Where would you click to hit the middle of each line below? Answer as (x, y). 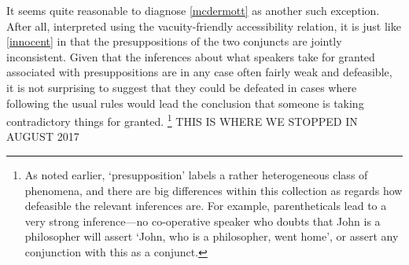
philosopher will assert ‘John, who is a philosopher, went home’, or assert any (212, 236)
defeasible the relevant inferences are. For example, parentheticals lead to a (206, 206)
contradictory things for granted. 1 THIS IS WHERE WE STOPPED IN (182, 120)
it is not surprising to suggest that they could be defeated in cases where (182, 87)
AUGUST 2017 (43, 136)
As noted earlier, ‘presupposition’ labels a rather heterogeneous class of (196, 175)
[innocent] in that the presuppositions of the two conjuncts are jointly (174, 41)
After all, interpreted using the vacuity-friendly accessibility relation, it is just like (204, 26)
